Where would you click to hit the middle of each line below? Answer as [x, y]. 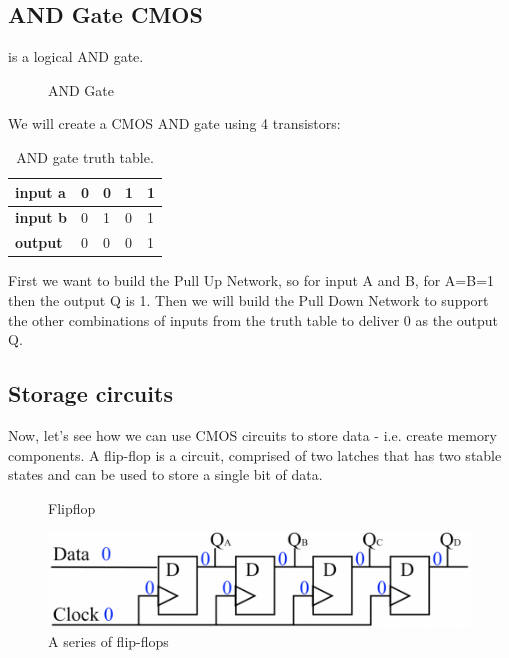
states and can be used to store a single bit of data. [165, 474]
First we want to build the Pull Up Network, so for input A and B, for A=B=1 [251, 280]
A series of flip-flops [108, 640]
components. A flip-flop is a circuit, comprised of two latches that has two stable [255, 454]
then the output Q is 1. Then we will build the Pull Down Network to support [248, 299]
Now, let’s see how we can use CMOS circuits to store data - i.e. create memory [252, 434]
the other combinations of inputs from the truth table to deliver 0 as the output [253, 319]
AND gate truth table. [85, 156]
